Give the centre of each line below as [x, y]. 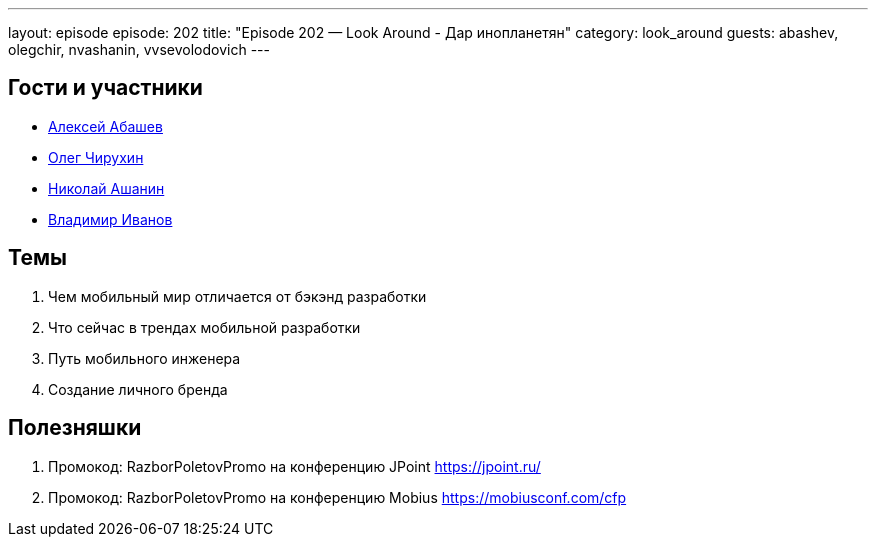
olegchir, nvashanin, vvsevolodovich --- [139, 49]
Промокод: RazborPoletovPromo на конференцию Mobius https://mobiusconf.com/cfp [337, 497]
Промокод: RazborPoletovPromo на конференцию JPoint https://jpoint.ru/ [294, 466]
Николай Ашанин [106, 188]
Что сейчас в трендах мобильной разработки [204, 327]
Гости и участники [105, 88]
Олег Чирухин [96, 157]
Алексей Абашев [105, 126]
